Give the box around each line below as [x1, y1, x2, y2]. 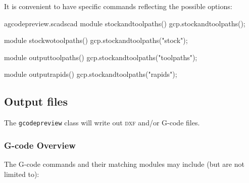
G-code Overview [4, 139, 76, 151]
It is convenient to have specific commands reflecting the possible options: [4, 1, 232, 11]
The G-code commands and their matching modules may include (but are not [4, 159, 244, 169]
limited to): [4, 168, 39, 179]
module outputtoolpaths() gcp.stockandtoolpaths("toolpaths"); [4, 52, 197, 62]
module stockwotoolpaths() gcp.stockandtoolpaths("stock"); [4, 35, 188, 45]
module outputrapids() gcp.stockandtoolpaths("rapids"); [4, 69, 177, 79]
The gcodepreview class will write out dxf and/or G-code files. [4, 117, 200, 128]
